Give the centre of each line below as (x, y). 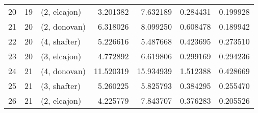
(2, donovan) (63, 26)
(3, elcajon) (61, 56)
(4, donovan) (63, 71)
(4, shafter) (61, 41)
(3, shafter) (61, 86)
